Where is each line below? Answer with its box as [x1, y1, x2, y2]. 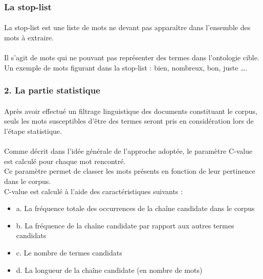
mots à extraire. [4, 32, 54, 43]
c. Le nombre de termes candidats [16, 247, 122, 258]
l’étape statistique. [4, 126, 62, 136]
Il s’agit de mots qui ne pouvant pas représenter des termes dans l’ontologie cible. [4, 52, 259, 63]
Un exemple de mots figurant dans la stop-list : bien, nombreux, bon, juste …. [4, 62, 248, 73]
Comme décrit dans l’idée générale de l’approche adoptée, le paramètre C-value [4, 146, 253, 156]
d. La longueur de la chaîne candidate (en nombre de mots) [16, 264, 203, 275]
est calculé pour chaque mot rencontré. [4, 155, 126, 166]
